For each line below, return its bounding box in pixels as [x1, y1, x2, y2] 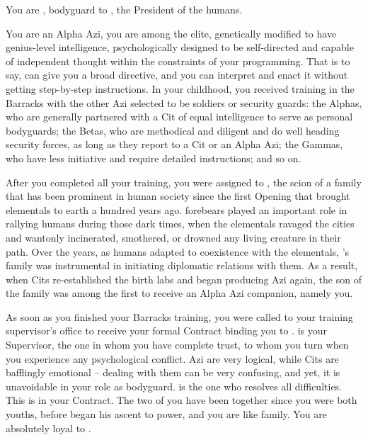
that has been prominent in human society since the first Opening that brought [6, 188, 350, 203]
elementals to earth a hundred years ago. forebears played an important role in [6, 202, 347, 217]
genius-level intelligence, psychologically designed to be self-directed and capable [6, 40, 354, 55]
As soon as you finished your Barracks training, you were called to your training [6, 309, 353, 324]
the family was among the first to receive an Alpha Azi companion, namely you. [6, 286, 353, 300]
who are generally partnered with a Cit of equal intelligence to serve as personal [6, 109, 353, 124]
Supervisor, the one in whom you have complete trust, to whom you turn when [6, 337, 349, 352]
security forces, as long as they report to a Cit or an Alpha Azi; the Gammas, [6, 137, 343, 152]
